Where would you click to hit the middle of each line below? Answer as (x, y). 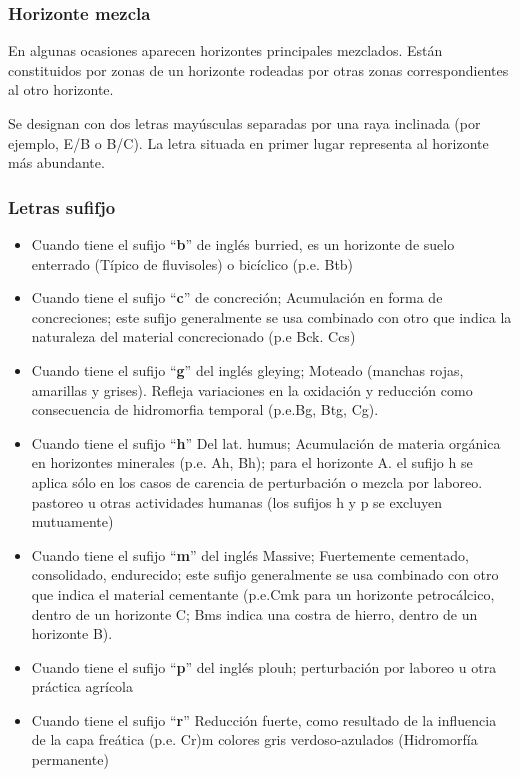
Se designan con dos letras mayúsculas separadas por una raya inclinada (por (244, 123)
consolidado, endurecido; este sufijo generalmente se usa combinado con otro (265, 574)
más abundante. (56, 162)
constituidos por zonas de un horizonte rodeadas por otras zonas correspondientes (258, 69)
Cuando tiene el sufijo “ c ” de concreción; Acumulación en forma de (237, 297)
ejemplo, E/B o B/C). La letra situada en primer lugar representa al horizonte (248, 142)
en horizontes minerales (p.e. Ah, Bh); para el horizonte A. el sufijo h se (252, 462)
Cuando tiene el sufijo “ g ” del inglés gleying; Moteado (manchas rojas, (247, 369)
